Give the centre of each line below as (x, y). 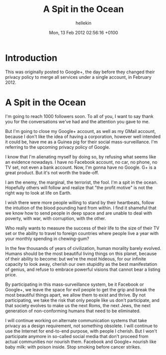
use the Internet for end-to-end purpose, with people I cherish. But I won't (81, 331)
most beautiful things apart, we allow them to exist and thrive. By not (75, 295)
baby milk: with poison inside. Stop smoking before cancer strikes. (73, 347)
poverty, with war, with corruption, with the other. (56, 218)
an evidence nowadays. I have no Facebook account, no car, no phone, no (81, 162)
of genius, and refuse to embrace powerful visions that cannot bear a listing (83, 269)
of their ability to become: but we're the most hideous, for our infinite (76, 259)
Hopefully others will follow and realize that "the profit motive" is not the (79, 187)
